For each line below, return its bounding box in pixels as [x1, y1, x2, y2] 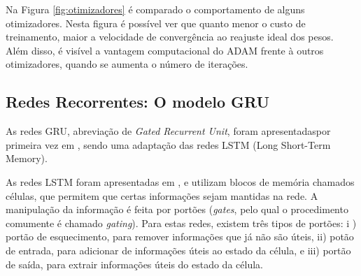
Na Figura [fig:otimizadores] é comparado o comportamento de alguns [6, 2, 305, 16]
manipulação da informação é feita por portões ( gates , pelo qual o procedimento [6, 202, 348, 217]
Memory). [6, 151, 48, 166]
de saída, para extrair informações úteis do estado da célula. [6, 256, 263, 271]
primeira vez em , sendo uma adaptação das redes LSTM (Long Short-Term [6, 137, 331, 152]
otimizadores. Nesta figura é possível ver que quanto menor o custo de [6, 15, 306, 30]
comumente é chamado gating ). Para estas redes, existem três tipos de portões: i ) [6, 215, 357, 230]
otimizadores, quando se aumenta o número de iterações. [6, 57, 248, 71]
